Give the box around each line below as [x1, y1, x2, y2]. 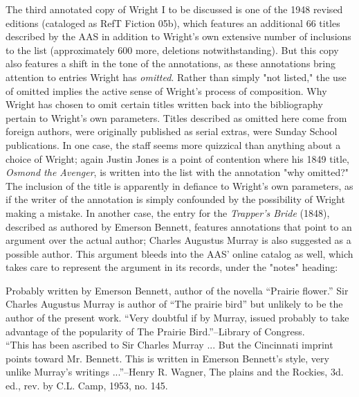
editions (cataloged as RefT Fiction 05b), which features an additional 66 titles [6, 15, 340, 30]
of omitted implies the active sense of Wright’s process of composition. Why [6, 83, 327, 98]
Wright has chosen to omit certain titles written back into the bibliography [6, 97, 323, 112]
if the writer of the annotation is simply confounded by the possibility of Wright [6, 192, 345, 206]
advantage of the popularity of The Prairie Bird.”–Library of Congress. [6, 324, 305, 338]
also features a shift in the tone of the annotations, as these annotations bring [6, 56, 336, 71]
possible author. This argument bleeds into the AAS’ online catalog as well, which [6, 246, 353, 261]
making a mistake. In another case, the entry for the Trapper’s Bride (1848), [6, 205, 330, 220]
